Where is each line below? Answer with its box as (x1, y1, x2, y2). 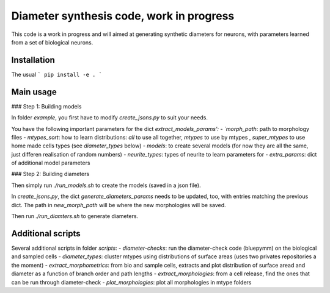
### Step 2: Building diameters (11, 171, 90, 178)
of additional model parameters (11, 159, 90, 167)
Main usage (11, 86, 57, 97)
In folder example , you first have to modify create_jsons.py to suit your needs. (11, 114, 208, 121)
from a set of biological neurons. (11, 38, 94, 46)
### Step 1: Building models (11, 102, 82, 110)
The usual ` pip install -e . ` (11, 71, 103, 78)
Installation (11, 55, 55, 65)
